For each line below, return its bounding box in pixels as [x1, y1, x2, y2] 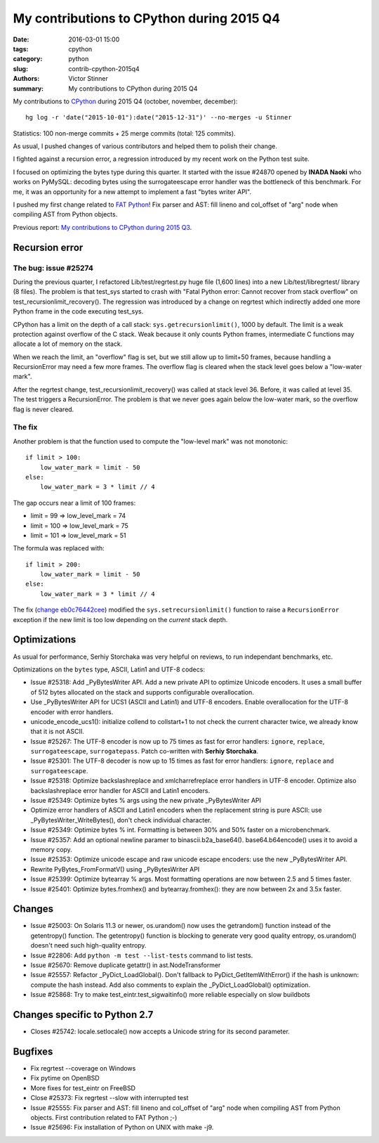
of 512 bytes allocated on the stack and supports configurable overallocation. [30, 687, 254, 696]
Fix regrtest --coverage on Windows [30, 1064, 136, 1072]
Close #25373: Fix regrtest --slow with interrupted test [30, 1094, 189, 1102]
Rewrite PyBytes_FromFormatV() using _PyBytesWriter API [30, 865, 200, 873]
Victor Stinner [68, 75, 109, 83]
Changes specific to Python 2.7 [13, 1009, 154, 1021]
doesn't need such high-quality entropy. [30, 941, 147, 950]
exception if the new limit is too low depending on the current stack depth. [13, 615, 228, 624]
